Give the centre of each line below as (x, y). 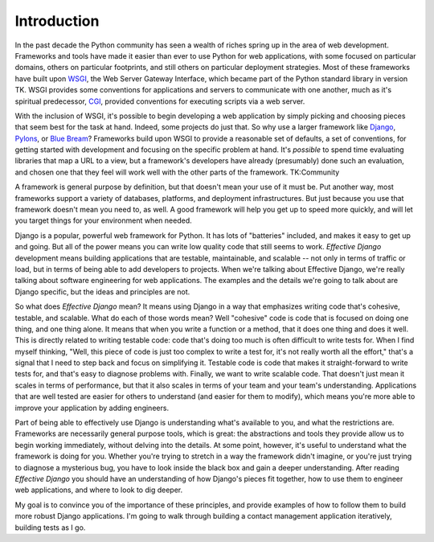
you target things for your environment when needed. (103, 220)
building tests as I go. (50, 528)
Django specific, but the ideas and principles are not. (102, 292)
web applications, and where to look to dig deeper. (99, 490)
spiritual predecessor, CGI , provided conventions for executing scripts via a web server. (160, 101)
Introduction (57, 21)
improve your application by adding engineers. (92, 408)
